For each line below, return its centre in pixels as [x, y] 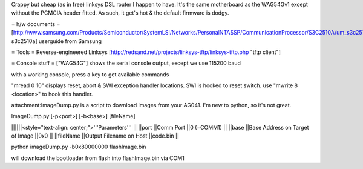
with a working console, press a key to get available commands [90, 74]
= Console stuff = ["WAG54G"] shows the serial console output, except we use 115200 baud [126, 63]
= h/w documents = [36, 24]
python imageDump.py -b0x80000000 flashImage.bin [79, 147]
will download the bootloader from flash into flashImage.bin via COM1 [98, 158]
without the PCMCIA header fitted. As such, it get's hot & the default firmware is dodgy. [120, 13]
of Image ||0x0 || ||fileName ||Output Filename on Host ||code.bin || [95, 136]
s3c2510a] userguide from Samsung [57, 41]
